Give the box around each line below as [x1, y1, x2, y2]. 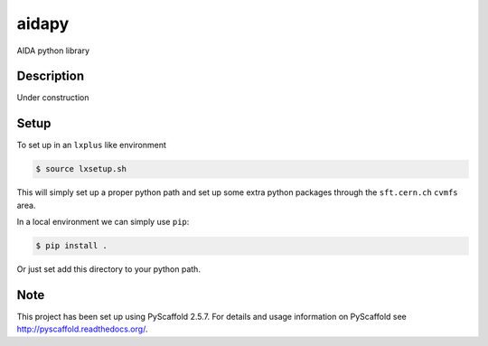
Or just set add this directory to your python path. [16, 264, 201, 275]
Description [16, 69, 85, 84]
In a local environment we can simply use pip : [16, 217, 190, 228]
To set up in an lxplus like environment [16, 140, 167, 151]
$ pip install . [35, 240, 108, 251]
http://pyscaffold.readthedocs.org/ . [16, 323, 148, 334]
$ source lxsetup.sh [35, 164, 127, 174]
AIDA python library [16, 45, 90, 56]
